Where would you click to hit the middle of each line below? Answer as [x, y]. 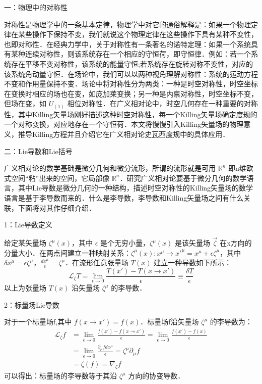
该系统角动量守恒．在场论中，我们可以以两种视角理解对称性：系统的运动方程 [131, 74]
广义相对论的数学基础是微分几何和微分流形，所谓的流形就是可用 [110, 168]
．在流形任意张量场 [97, 262]
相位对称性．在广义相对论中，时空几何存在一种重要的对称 [162, 103]
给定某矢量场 [25, 243]
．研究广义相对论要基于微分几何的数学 [183, 178]
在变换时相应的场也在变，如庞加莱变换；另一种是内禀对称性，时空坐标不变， [131, 93]
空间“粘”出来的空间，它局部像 [60, 178]
